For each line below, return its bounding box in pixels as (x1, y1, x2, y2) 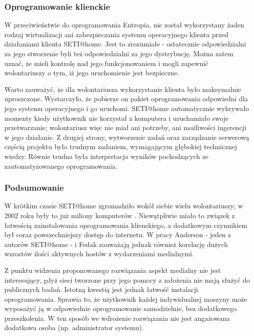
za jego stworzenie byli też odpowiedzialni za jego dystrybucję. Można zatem (4, 48, 233, 58)
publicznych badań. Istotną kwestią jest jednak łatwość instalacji (4, 284, 198, 294)
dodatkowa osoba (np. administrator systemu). (4, 322, 144, 333)
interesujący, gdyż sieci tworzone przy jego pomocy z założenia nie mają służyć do (4, 274, 250, 285)
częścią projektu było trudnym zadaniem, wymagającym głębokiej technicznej (4, 141, 237, 152)
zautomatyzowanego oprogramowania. (4, 160, 118, 171)
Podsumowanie (4, 181, 64, 194)
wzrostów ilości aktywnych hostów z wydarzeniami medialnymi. (4, 248, 194, 259)
